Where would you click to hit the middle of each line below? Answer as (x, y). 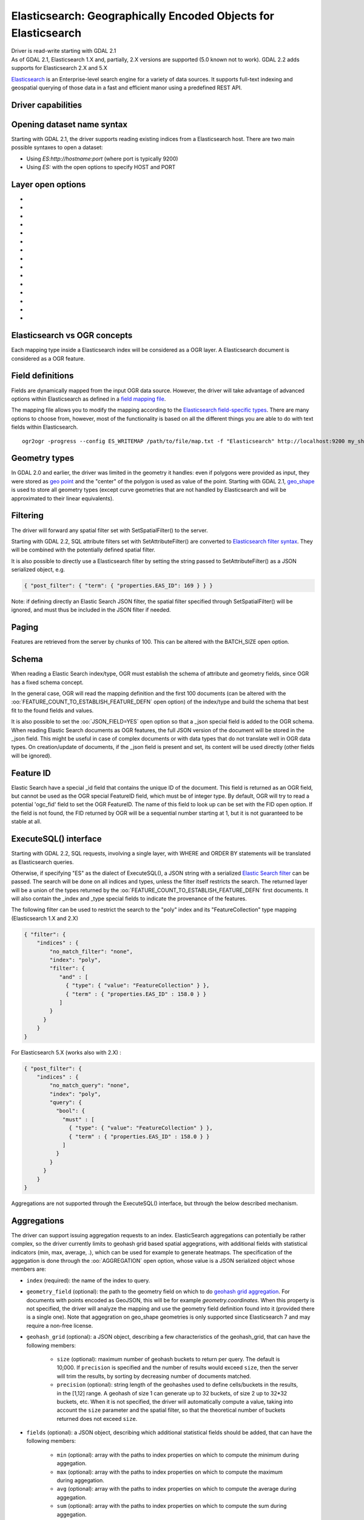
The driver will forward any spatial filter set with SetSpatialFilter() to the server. (110, 530)
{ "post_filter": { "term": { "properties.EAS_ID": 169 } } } (118, 586)
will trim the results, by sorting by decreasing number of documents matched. (154, 1376)
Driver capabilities (47, 105)
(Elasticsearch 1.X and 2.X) (45, 918)
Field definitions (42, 376)
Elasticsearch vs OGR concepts (72, 335)
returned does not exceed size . (97, 1418)
